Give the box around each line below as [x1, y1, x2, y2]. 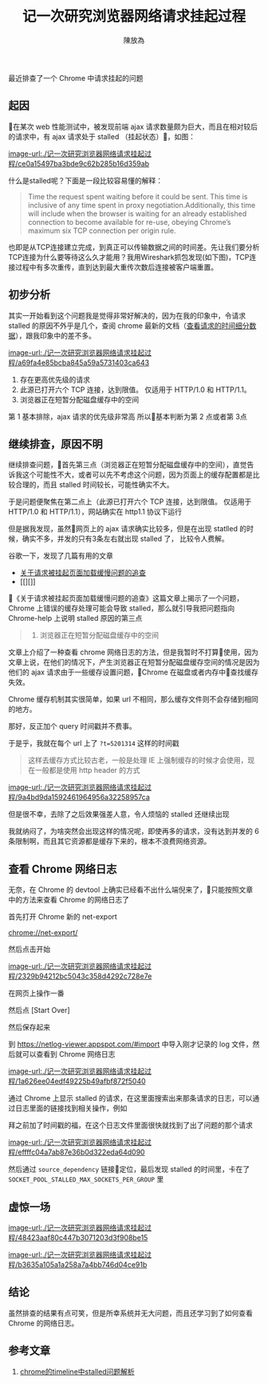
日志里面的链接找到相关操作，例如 [14, 1103, 128, 1113]
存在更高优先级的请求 [19, 374, 90, 384]
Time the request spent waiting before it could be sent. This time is [27, 191, 248, 201]
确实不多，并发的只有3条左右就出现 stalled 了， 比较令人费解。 [22, 534, 229, 544]
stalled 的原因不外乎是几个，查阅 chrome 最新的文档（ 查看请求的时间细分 [8, 321, 250, 330]
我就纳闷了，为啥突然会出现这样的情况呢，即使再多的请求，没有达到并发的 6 [8, 826, 259, 836]
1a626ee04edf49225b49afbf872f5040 [18, 1077, 146, 1086]
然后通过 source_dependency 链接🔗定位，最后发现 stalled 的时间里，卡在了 [8, 1165, 250, 1174]
